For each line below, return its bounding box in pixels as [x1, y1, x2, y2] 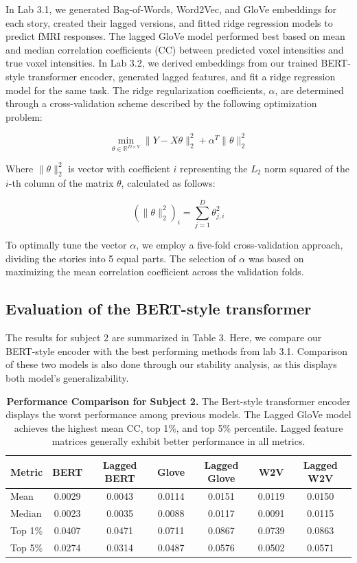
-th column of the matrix [8, 176, 114, 190]
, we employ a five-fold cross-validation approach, [136, 238, 343, 252]
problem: [5, 109, 43, 124]
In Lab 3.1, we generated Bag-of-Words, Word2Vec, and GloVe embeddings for [5, 2, 336, 16]
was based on [248, 251, 304, 265]
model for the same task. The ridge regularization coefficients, [5, 82, 266, 97]
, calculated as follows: [121, 176, 216, 190]
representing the [180, 161, 248, 175]
